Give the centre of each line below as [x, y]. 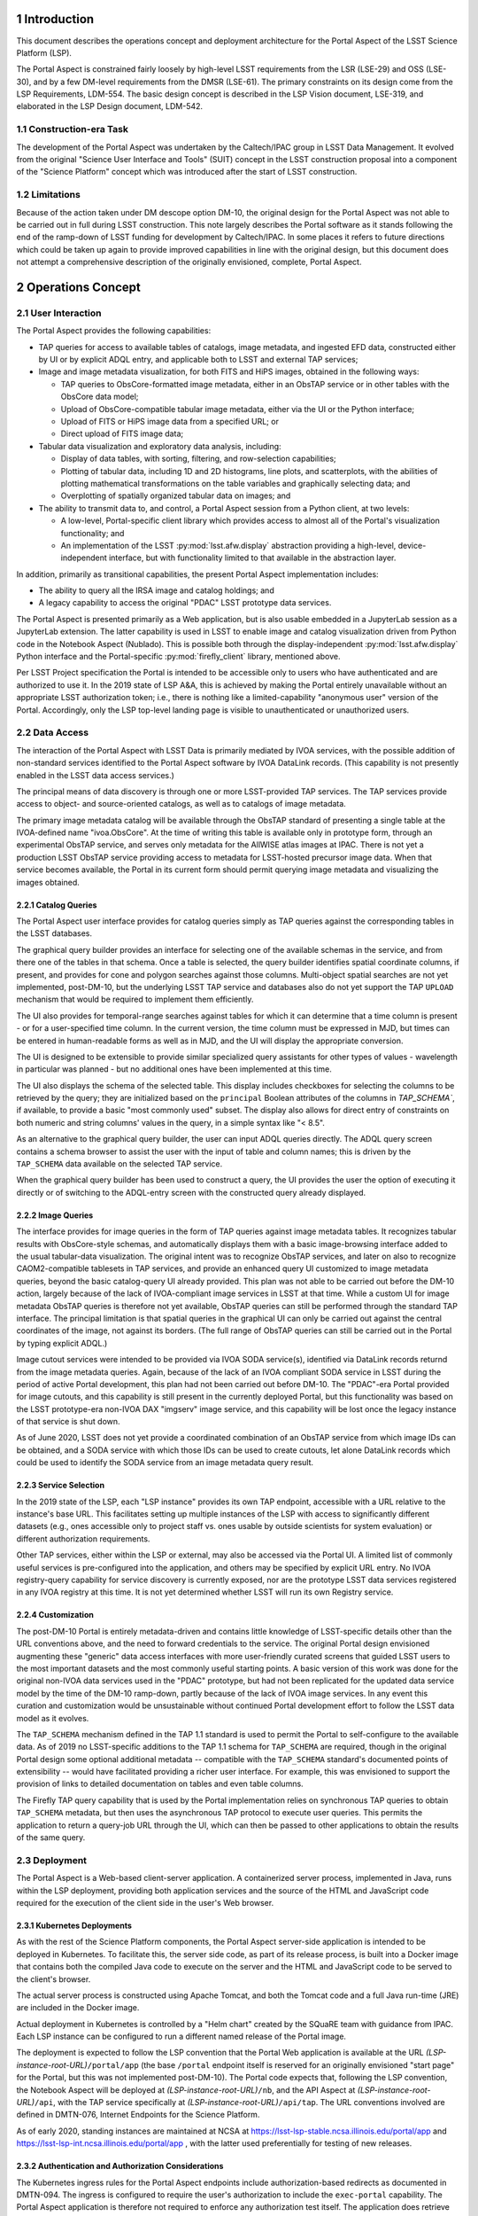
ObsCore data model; [100, 397]
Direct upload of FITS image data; [122, 433]
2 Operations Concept [78, 287]
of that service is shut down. [68, 1422]
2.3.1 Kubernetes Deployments [74, 1925]
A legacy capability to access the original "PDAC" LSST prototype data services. [185, 603]
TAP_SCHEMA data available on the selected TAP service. [119, 1164]
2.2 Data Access [52, 733]
